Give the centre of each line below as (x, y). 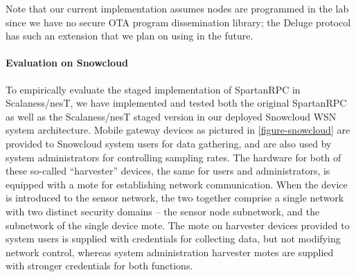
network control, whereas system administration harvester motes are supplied (170, 252)
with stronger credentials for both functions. (99, 266)
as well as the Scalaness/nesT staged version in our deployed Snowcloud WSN (171, 116)
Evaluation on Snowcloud (67, 63)
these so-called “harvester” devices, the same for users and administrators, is (168, 171)
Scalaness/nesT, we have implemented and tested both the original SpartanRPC (176, 103)
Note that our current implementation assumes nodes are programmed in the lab (177, 8)
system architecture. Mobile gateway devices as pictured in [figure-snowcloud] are (178, 130)
